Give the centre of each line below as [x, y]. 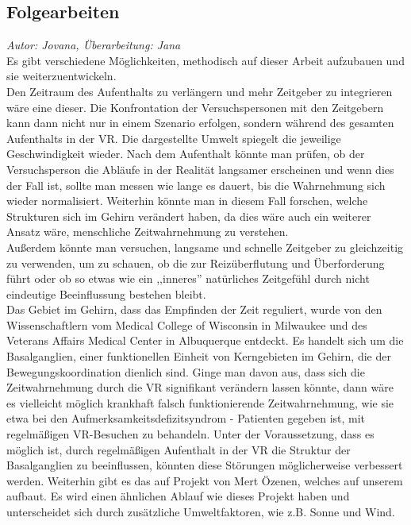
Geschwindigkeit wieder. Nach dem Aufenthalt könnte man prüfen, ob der [186, 154]
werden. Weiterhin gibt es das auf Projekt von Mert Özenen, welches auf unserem [205, 480]
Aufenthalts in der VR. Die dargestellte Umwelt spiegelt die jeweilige [174, 138]
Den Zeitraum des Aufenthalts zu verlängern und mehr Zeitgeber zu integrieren [200, 91]
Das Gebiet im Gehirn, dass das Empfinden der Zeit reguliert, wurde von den [194, 309]
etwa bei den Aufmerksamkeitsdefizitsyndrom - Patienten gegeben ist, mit [186, 418]
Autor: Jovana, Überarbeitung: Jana [94, 45]
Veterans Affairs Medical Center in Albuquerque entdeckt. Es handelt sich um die [205, 340]
